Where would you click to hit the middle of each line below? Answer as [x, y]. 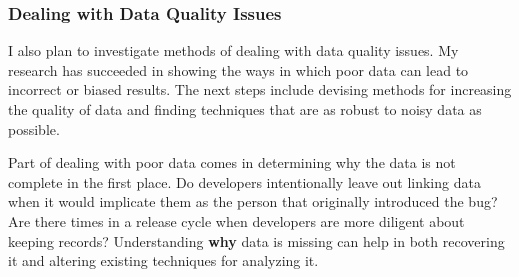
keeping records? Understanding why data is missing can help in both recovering [256, 240]
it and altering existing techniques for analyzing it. [163, 260]
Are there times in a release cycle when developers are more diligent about [236, 220]
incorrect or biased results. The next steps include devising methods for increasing [260, 89]
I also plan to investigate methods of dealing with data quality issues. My [233, 50]
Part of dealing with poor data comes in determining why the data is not [232, 162]
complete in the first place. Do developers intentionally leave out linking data [244, 181]
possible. [34, 128]
